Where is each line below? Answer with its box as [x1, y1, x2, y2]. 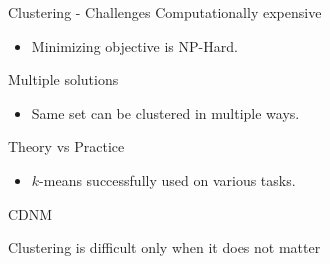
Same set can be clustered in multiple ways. [31, 102, 300, 123]
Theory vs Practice [8, 136, 125, 157]
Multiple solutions [8, 69, 119, 90]
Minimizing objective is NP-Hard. [31, 35, 238, 56]
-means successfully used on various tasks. [39, 169, 296, 190]
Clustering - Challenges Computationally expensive [8, 2, 322, 22]
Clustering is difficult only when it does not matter [8, 237, 321, 258]
